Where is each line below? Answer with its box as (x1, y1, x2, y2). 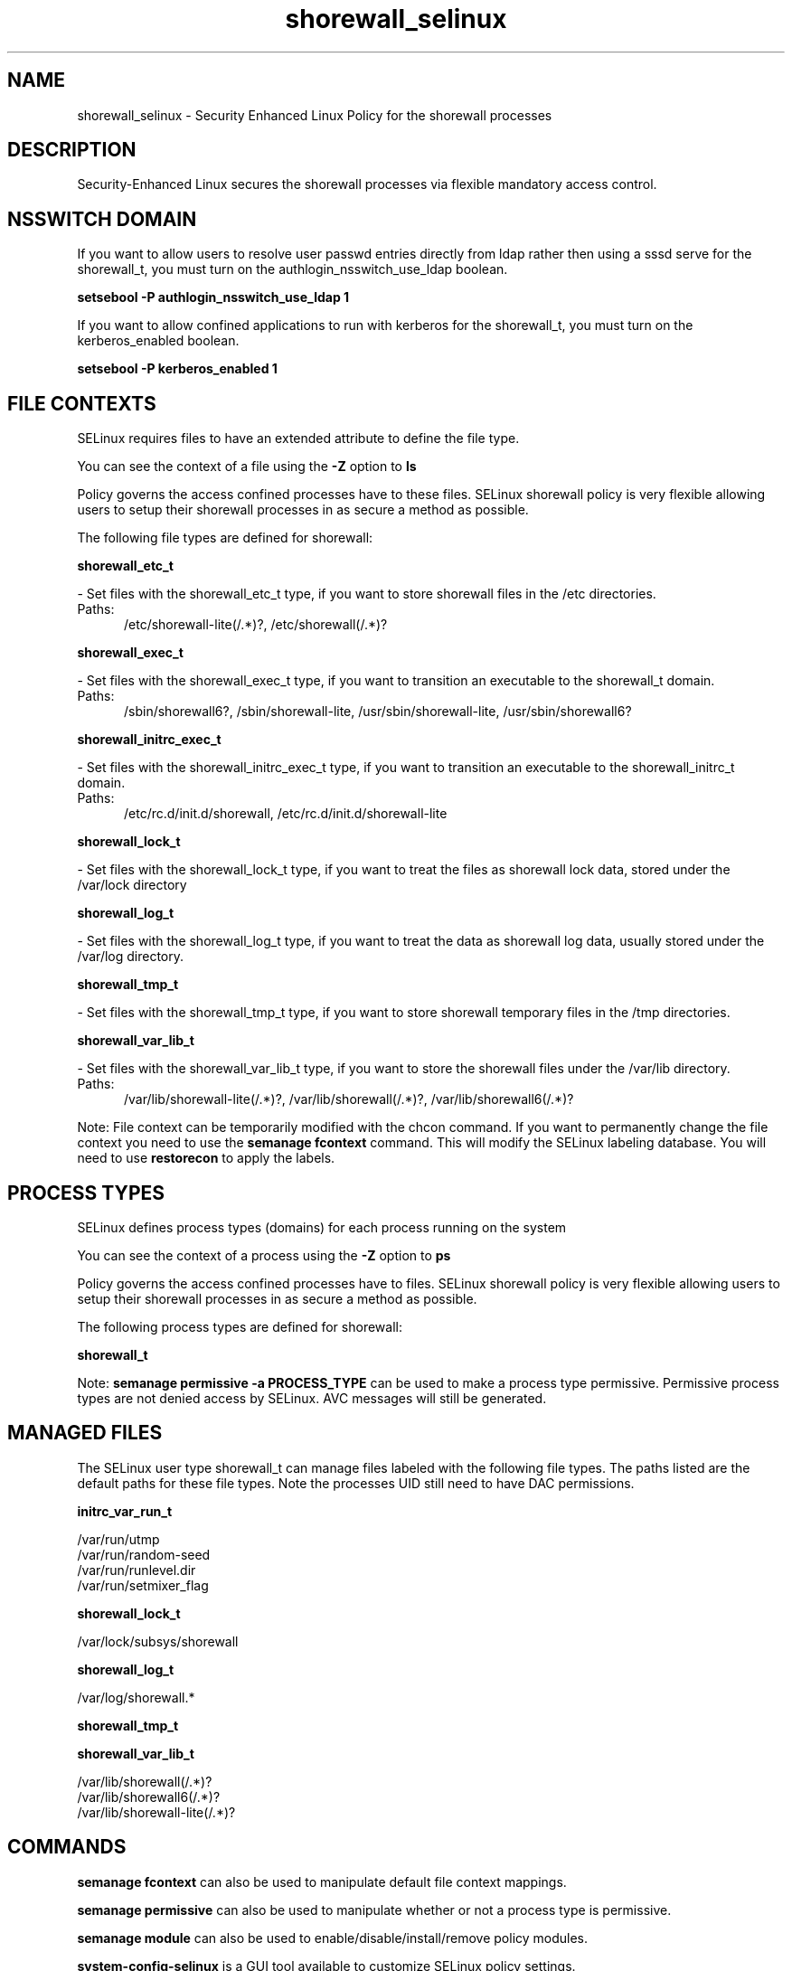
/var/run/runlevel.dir (77, 1561, 196, 1578)
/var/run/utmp (77, 1531, 160, 1547)
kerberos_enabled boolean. (77, 333, 240, 349)
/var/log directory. (77, 948, 184, 965)
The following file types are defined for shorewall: (77, 530, 373, 546)
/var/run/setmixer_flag (77, 1577, 209, 1593)
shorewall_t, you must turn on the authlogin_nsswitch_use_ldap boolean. (77, 261, 508, 278)
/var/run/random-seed (77, 1546, 211, 1562)
